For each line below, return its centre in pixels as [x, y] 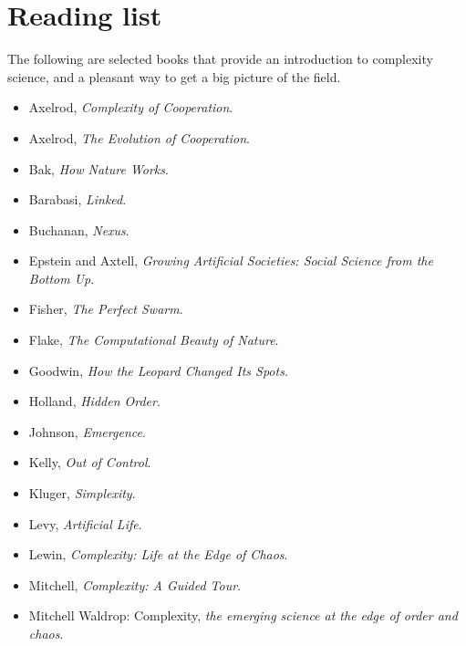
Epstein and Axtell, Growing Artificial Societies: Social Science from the [231, 260]
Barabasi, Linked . [78, 199]
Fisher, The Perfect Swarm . [106, 309]
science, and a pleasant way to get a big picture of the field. [174, 76]
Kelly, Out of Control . [90, 462]
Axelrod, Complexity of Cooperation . [131, 107]
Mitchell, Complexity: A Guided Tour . [135, 584]
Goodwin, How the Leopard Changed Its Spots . [158, 370]
